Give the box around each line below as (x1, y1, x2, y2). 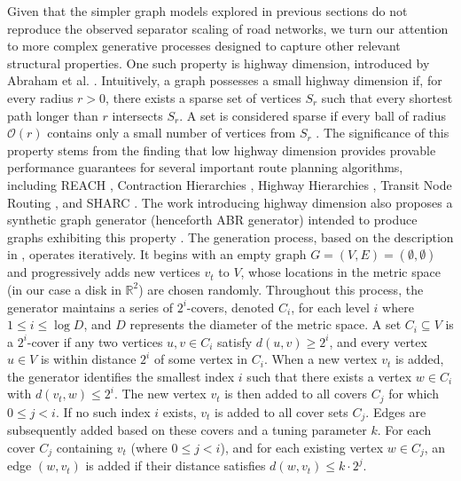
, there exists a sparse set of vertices (105, 88, 301, 106)
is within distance (40, 350, 137, 368)
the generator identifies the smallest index (7, 367, 235, 385)
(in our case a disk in (7, 280, 121, 298)
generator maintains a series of (7, 297, 173, 316)
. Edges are (365, 402, 426, 421)
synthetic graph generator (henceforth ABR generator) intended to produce (7, 210, 418, 229)
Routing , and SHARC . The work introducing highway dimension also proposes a (7, 193, 453, 211)
